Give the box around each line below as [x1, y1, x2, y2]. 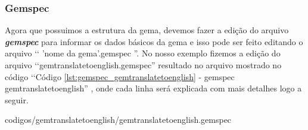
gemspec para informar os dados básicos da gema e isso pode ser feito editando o [5, 35, 303, 47]
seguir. [5, 93, 29, 106]
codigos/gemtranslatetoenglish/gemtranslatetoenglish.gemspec [5, 113, 232, 126]
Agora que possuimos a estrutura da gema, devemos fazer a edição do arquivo [5, 24, 289, 36]
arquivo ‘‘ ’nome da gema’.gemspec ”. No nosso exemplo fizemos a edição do [5, 47, 281, 59]
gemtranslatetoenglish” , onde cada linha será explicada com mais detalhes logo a [5, 82, 302, 94]
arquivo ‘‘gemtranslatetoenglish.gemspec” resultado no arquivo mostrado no [5, 59, 282, 71]
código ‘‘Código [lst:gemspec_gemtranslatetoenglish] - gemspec [5, 70, 235, 83]
